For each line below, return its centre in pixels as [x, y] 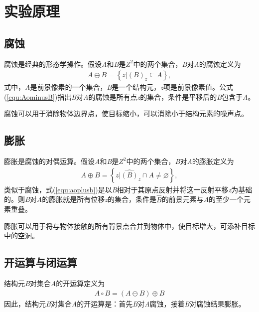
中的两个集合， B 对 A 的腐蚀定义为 [187, 64]
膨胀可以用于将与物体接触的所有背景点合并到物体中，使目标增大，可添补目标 [129, 226]
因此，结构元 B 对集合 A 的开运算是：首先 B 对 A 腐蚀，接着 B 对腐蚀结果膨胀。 [125, 303]
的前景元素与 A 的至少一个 [203, 199]
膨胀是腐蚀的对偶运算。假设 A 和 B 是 [62, 161]
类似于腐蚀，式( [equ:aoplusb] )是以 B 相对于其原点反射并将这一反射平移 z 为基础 [128, 189]
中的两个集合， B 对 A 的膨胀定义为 [180, 161]
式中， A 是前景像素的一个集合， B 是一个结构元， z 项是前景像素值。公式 [119, 87]
